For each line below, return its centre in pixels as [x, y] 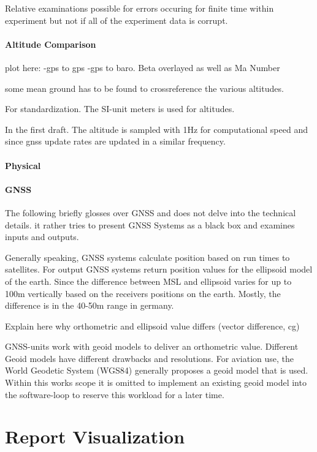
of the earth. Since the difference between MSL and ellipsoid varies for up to [148, 281]
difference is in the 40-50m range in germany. [90, 305]
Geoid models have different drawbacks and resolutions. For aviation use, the [150, 358]
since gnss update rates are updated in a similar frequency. [115, 141]
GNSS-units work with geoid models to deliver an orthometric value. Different [152, 346]
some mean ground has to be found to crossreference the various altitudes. [144, 88]
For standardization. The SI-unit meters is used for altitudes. [120, 109]
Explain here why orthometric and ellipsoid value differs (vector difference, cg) [152, 326]
